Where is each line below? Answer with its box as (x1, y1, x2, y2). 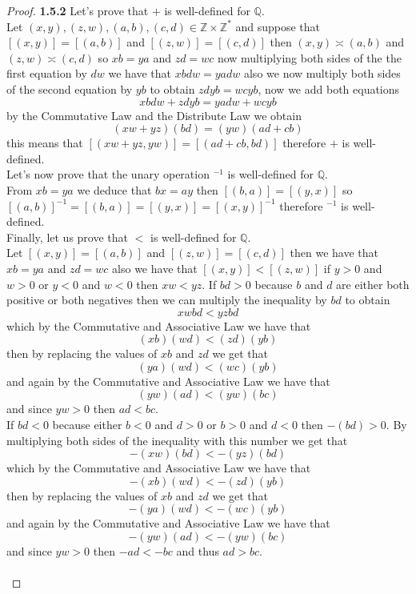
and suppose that (235, 18, 321, 34)
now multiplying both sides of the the (217, 49, 402, 66)
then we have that (290, 244, 379, 261)
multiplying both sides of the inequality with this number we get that (6, 431, 348, 448)
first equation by (6, 65, 87, 82)
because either (52, 416, 122, 433)
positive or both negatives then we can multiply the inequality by (6, 291, 327, 308)
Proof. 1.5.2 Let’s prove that (6, 2, 149, 18)
